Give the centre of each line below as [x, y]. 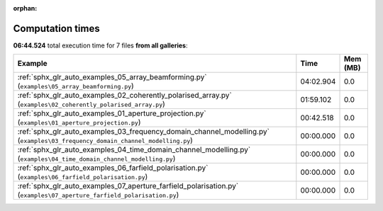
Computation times [56, 28]
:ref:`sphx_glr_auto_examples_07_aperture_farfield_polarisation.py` [128, 186]
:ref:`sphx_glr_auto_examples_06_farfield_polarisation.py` [113, 168]
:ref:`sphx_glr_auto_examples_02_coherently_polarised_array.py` [124, 96]
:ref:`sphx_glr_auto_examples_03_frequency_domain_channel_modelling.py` [143, 132]
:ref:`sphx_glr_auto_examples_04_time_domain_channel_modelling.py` [134, 150]
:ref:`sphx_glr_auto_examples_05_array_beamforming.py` [112, 77]
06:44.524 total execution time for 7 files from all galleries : [100, 45]
